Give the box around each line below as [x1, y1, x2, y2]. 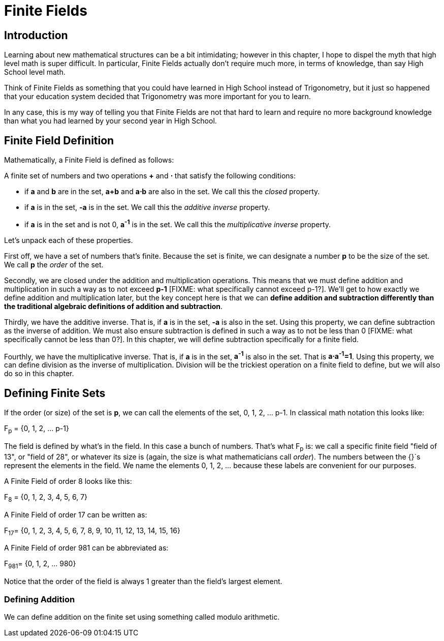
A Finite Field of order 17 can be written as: [4, 510, 147, 519]
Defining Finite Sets [4, 386, 106, 400]
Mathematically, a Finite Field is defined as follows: [4, 156, 174, 165]
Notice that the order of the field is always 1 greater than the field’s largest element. [4, 577, 282, 586]
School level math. [4, 68, 66, 77]
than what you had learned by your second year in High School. [4, 116, 217, 126]
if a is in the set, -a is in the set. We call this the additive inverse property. [24, 203, 270, 212]
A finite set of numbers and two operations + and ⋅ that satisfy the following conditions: [4, 171, 296, 180]
